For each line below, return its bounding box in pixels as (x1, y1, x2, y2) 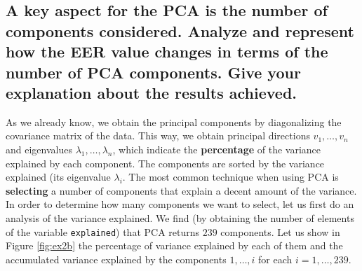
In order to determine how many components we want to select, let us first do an (6, 197, 354, 211)
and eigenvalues (6, 141, 72, 156)
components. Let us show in (220, 224, 340, 239)
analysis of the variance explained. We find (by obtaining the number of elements (6, 210, 354, 225)
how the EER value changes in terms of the (6, 41, 328, 62)
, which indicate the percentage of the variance (112, 141, 321, 156)
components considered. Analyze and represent (6, 20, 354, 41)
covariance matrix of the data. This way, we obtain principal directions (6, 128, 310, 143)
